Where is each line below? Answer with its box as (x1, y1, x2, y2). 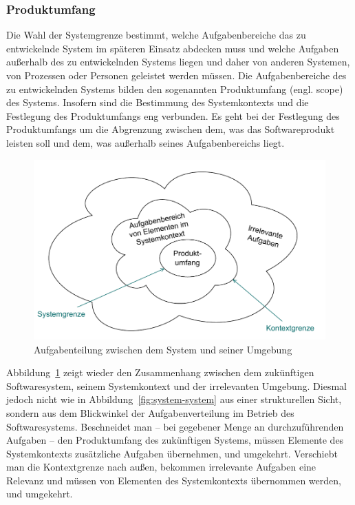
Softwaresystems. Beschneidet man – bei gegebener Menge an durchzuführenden (6, 419, 344, 433)
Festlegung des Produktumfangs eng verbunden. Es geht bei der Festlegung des (6, 108, 340, 123)
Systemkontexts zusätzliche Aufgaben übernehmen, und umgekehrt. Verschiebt (6, 446, 338, 460)
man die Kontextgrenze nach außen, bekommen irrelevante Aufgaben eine (6, 460, 316, 474)
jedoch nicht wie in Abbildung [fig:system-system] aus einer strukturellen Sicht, (6, 392, 342, 406)
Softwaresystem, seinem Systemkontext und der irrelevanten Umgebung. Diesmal (6, 378, 347, 393)
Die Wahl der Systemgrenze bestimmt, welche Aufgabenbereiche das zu (6, 28, 306, 42)
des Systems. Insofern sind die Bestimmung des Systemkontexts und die (6, 95, 309, 110)
